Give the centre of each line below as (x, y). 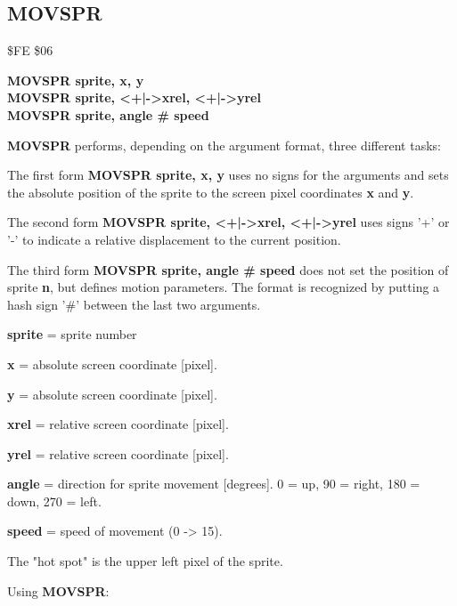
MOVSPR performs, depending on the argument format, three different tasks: (224, 145)
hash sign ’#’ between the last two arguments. (134, 304)
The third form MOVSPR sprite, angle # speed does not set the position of (228, 269)
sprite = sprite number (72, 334)
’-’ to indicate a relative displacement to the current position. (174, 239)
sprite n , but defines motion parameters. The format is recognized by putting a (224, 287)
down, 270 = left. (54, 501)
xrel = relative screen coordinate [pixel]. (118, 424)
